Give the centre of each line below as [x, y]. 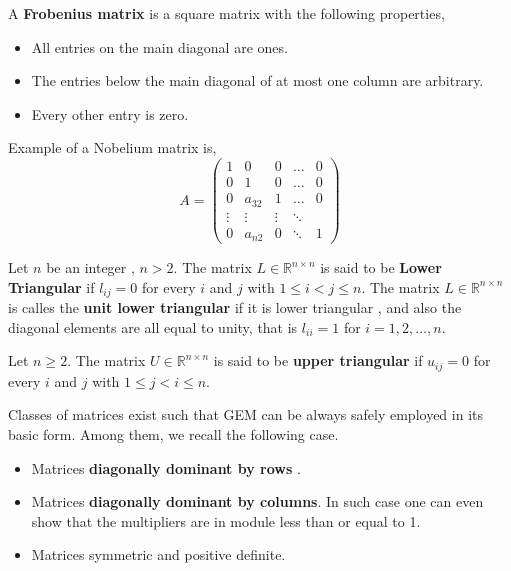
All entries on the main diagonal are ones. [159, 46]
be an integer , [90, 267]
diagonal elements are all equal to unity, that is [153, 326]
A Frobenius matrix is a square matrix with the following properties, [226, 13]
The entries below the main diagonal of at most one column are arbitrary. [257, 80]
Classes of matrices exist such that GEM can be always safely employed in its [246, 414]
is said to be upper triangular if [318, 360]
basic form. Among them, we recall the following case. [173, 433]
